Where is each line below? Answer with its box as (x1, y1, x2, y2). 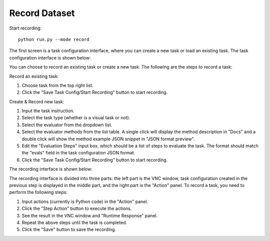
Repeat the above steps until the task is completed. (21, 219, 127, 225)
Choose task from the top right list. (21, 82, 93, 88)
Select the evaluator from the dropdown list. (21, 122, 112, 128)
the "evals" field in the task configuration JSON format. (21, 150, 135, 156)
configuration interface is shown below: (9, 55, 91, 61)
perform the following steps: (9, 189, 67, 195)
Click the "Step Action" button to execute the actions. (21, 205, 132, 211)
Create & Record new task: (9, 98, 64, 105)
